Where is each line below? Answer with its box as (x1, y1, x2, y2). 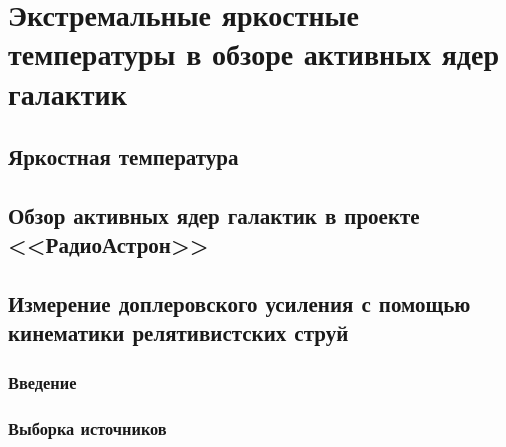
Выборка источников (8, 415, 167, 440)
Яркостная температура (8, 141, 239, 172)
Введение (8, 369, 77, 394)
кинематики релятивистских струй (8, 317, 349, 348)
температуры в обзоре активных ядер (8, 33, 500, 74)
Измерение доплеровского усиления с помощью (8, 288, 471, 319)
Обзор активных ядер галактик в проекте (8, 199, 420, 230)
